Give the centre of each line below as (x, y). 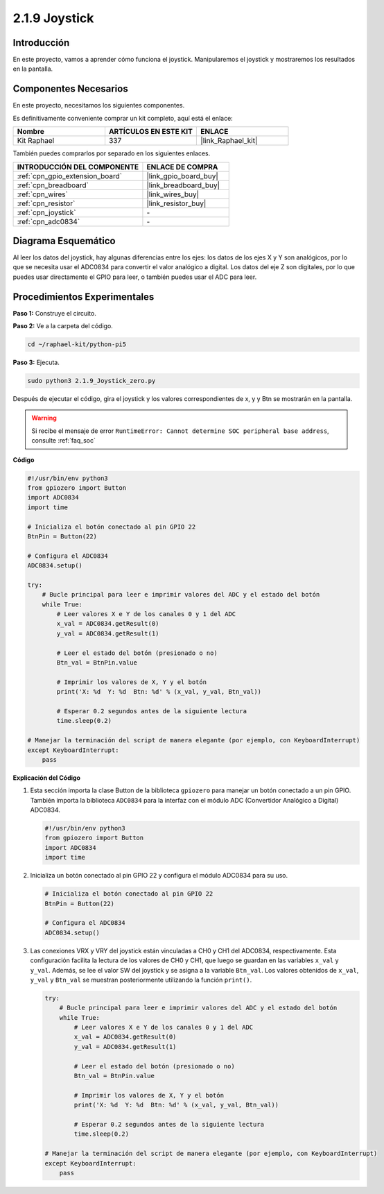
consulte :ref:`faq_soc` (64, 441)
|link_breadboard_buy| (183, 185)
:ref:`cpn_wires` (43, 194)
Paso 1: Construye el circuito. (54, 313)
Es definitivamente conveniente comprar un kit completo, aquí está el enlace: (123, 118)
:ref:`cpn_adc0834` (49, 221)
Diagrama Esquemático (64, 240)
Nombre (31, 132)
